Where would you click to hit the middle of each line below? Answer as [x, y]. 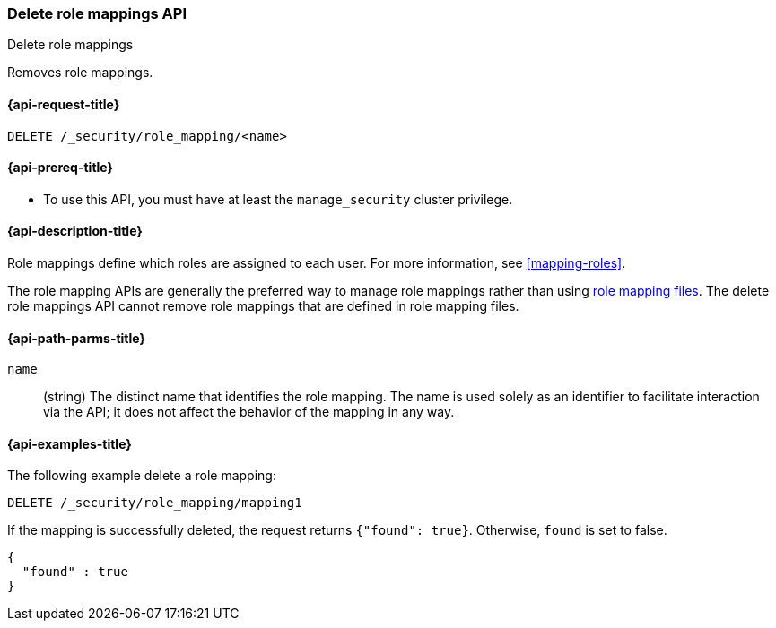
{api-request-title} [64, 104]
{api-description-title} [75, 231]
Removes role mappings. [80, 73]
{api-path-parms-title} [77, 338]
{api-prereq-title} [61, 168]
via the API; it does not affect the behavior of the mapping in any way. [249, 412]
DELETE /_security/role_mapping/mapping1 [155, 503]
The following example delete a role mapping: [142, 476]
